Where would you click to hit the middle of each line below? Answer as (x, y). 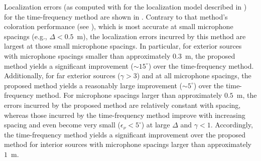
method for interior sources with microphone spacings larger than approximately (128, 144)
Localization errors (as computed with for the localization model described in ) (125, 7)
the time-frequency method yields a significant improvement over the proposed (125, 134)
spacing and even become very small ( (62, 125)
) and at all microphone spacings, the (194, 75)
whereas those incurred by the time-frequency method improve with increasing (125, 115)
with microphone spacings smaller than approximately (87, 55)
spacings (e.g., (26, 36)
